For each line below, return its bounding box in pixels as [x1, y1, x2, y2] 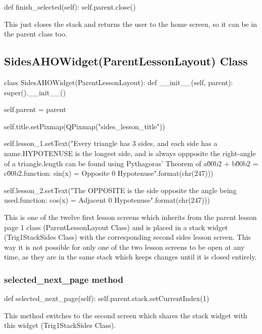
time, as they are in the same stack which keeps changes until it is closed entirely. [4, 251, 257, 262]
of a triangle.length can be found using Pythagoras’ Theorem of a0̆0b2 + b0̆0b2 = [4, 158, 258, 168]
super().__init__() [4, 87, 66, 97]
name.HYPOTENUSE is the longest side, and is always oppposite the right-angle [4, 147, 256, 158]
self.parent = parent [4, 104, 66, 115]
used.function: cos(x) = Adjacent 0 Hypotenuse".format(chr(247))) [4, 195, 210, 205]
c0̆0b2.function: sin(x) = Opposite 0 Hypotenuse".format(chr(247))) [4, 168, 213, 178]
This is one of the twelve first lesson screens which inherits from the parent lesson [4, 211, 257, 222]
